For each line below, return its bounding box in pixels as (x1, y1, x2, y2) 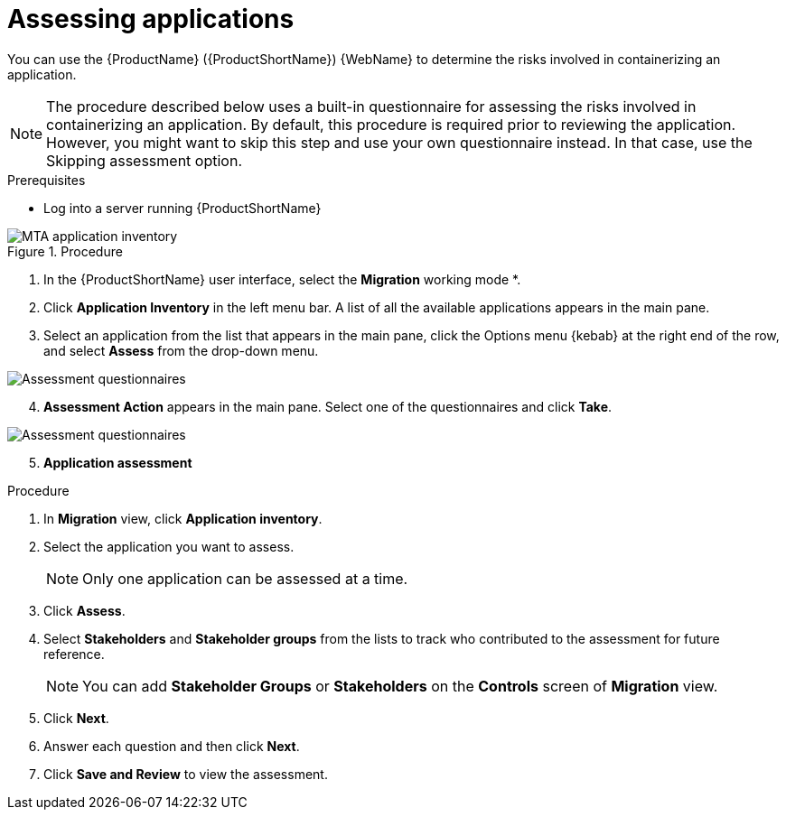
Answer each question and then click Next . (43, 738, 300, 754)
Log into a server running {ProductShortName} (43, 200, 322, 216)
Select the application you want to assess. (43, 538, 295, 554)
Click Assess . (43, 602, 126, 618)
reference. (43, 645, 105, 662)
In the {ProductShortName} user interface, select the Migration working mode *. (43, 271, 521, 287)
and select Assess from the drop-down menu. (43, 342, 319, 358)
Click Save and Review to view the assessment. (43, 766, 328, 782)
